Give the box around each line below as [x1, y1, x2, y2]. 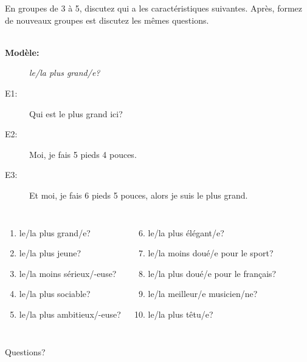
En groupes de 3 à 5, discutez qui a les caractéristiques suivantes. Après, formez [5, 2, 303, 14]
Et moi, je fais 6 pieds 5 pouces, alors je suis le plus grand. [29, 188, 248, 201]
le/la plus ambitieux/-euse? [19, 307, 121, 320]
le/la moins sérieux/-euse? [19, 267, 117, 279]
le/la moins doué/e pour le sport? [148, 247, 274, 259]
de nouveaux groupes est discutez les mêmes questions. [5, 13, 209, 26]
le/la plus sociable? [19, 287, 91, 300]
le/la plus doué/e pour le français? [148, 267, 277, 279]
